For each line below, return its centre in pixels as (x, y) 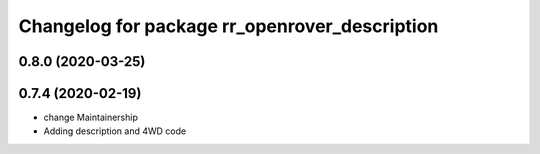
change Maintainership (91, 117)
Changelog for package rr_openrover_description (228, 26)
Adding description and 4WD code (115, 131)
